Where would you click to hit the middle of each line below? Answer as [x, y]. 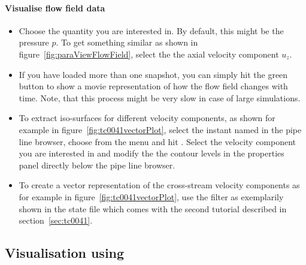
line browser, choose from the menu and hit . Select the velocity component [157, 141]
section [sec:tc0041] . [56, 220]
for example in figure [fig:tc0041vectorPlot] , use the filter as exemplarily [151, 196]
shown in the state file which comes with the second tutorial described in [153, 208]
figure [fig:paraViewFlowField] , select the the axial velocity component [149, 54]
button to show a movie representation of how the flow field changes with [153, 86]
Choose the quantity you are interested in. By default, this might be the [151, 30]
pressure [34, 42]
